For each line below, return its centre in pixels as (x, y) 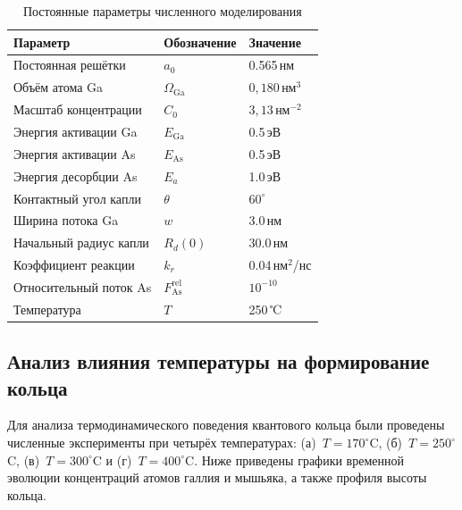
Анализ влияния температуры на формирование (218, 361)
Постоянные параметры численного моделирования (162, 11)
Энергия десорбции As (76, 176)
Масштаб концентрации (78, 109)
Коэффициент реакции (74, 265)
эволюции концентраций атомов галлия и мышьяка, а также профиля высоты (217, 477)
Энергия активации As (75, 153)
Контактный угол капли (77, 198)
